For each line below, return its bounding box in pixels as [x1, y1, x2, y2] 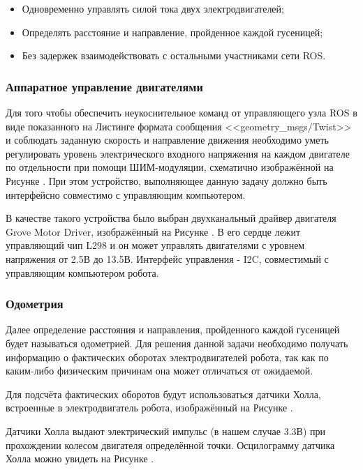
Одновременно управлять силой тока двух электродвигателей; [22, 1, 284, 15]
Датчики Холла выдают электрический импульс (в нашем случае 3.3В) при [6, 423, 325, 438]
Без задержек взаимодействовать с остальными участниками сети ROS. [22, 48, 326, 63]
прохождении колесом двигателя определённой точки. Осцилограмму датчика [6, 437, 335, 452]
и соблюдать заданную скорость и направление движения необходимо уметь [6, 132, 329, 147]
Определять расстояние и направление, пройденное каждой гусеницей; [22, 24, 323, 39]
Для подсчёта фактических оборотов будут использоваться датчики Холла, [6, 386, 321, 401]
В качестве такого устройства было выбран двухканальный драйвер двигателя [6, 211, 336, 225]
